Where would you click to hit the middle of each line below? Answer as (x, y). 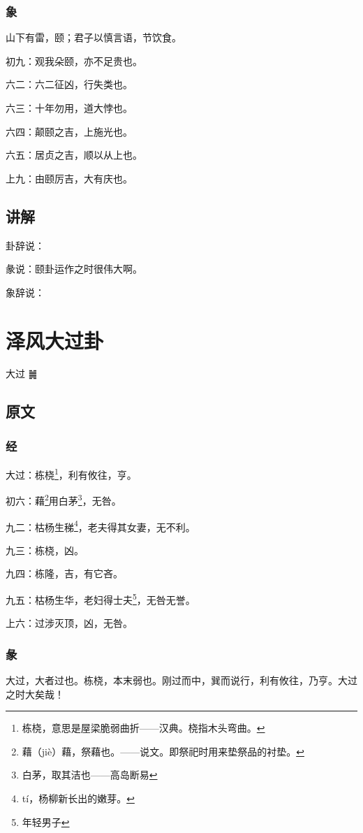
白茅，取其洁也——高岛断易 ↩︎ (90, 775)
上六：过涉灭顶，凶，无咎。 (69, 623)
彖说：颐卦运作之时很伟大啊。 (74, 269)
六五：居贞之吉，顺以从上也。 (74, 155)
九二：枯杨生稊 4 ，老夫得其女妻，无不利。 (101, 526)
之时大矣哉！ (35, 694)
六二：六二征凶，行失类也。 (69, 84)
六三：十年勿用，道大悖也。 (69, 108)
